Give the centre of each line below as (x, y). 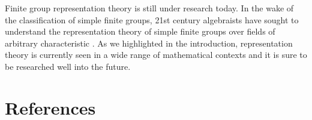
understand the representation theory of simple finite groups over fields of (140, 31)
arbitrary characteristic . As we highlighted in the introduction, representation (149, 43)
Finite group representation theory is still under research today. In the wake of (149, 8)
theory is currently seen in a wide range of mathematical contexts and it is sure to (156, 55)
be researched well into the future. (68, 66)
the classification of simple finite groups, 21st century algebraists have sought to (152, 19)
